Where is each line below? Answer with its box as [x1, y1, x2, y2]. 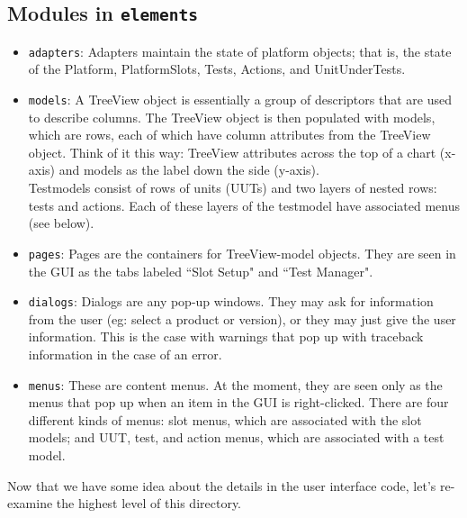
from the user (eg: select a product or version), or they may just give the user [28, 309, 456, 328]
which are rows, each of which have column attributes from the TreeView [28, 125, 431, 144]
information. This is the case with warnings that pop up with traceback [28, 327, 424, 346]
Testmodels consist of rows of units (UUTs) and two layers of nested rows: [28, 178, 437, 197]
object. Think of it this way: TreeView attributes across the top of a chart [28, 142, 436, 161]
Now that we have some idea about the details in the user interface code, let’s [7, 476, 436, 495]
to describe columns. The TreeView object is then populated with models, [28, 107, 436, 126]
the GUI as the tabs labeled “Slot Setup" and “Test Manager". [28, 261, 373, 280]
